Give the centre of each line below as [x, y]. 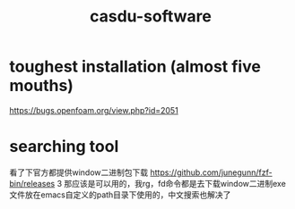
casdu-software [151, 17]
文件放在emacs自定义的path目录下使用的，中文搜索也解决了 [120, 195]
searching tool [64, 147]
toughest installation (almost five [135, 67]
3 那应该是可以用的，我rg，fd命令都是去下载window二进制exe [172, 183]
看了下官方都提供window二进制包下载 [79, 172]
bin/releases [32, 183]
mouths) [42, 86]
